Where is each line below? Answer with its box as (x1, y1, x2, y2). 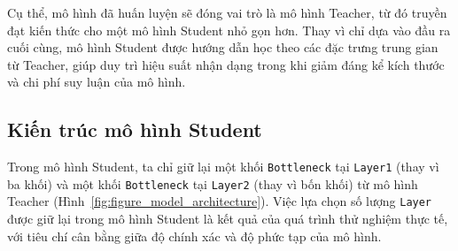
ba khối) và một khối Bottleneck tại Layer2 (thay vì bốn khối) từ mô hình (7, 174, 418, 193)
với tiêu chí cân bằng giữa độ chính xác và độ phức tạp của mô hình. (7, 226, 382, 245)
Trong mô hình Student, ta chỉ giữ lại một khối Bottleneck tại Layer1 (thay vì (7, 157, 439, 176)
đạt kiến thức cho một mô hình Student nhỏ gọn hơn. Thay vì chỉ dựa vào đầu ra (7, 20, 451, 39)
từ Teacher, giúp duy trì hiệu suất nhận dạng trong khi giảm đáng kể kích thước (7, 55, 445, 73)
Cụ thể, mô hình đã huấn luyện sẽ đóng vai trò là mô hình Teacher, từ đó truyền (7, 4, 447, 21)
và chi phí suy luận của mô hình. (7, 72, 186, 91)
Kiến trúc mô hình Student (7, 116, 262, 143)
